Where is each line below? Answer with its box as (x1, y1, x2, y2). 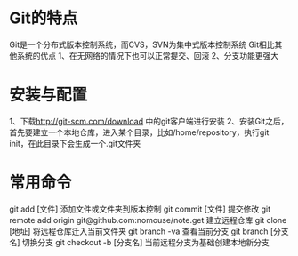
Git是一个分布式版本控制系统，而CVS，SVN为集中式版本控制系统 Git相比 (9, 39, 275, 50)
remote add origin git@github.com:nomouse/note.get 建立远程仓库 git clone (9, 214, 287, 225)
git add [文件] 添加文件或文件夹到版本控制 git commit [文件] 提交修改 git (9, 204, 271, 214)
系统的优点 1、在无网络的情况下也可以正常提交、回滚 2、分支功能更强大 (16, 50, 279, 60)
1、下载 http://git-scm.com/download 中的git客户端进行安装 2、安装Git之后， (9, 116, 289, 126)
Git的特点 (9, 8, 78, 28)
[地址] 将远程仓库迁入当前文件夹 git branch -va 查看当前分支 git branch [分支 (9, 226, 289, 236)
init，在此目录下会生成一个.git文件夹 (9, 138, 141, 148)
